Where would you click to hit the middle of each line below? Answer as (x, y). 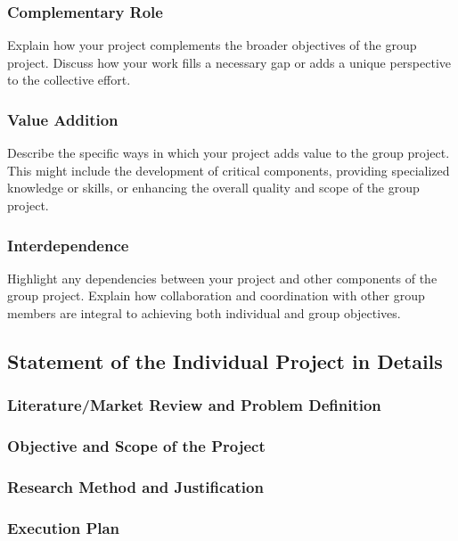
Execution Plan (64, 527)
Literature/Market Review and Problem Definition (194, 405)
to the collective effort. (69, 80)
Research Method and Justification (135, 486)
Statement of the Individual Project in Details (225, 361)
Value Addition (63, 119)
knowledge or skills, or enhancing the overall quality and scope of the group (213, 188)
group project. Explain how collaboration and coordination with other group (216, 295)
